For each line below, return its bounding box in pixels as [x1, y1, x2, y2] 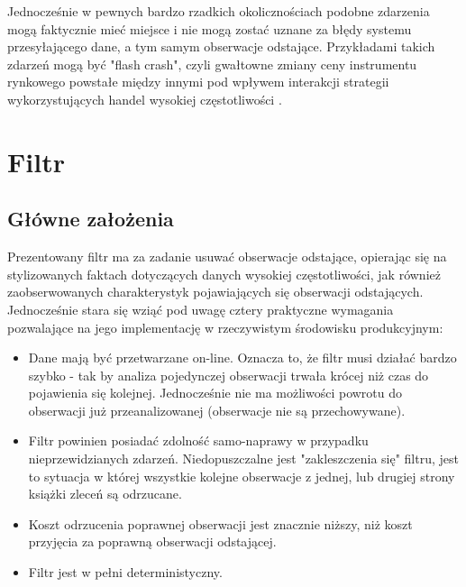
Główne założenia [7, 205, 174, 233]
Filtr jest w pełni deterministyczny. [28, 563, 223, 582]
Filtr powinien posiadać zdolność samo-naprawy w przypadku [28, 431, 369, 450]
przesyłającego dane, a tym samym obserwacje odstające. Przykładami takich [7, 37, 435, 56]
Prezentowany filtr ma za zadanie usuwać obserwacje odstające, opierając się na [7, 247, 447, 266]
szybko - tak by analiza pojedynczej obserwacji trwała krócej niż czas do [28, 365, 429, 384]
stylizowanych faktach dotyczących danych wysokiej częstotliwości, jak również [7, 264, 441, 283]
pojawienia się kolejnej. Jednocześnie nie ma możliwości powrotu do [28, 383, 403, 402]
